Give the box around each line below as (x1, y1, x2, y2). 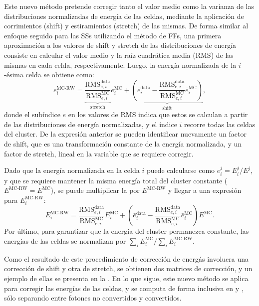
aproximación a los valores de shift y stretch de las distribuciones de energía (4, 40, 237, 50)
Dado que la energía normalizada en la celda (4, 165, 140, 175)
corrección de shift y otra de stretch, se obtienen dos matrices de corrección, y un (4, 263, 253, 274)
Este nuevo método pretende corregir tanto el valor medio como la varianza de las (4, 1, 255, 11)
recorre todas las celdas (184, 119, 256, 129)
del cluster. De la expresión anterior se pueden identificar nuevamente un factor (4, 129, 247, 139)
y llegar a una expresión (168, 185, 242, 195)
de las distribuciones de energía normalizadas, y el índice (4, 119, 177, 129)
